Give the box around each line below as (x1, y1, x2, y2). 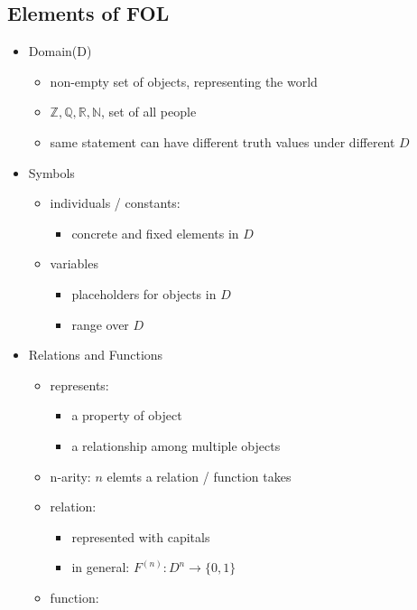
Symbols (28, 163, 75, 182)
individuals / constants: (50, 193, 181, 212)
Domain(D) (28, 42, 92, 61)
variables (50, 254, 98, 273)
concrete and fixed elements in (71, 223, 239, 242)
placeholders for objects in (71, 284, 217, 303)
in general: (71, 558, 130, 577)
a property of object (71, 406, 182, 425)
